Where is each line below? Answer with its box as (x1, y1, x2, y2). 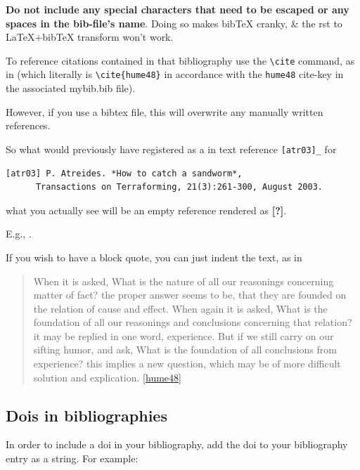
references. (6, 118, 51, 133)
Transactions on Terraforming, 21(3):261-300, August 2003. (35, 182, 323, 192)
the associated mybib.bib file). (6, 81, 136, 96)
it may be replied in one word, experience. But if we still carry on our (33, 328, 334, 343)
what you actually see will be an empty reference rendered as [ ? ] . (6, 202, 287, 217)
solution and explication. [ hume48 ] (33, 370, 181, 384)
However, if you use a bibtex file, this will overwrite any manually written (6, 104, 323, 119)
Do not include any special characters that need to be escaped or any (6, 2, 349, 16)
